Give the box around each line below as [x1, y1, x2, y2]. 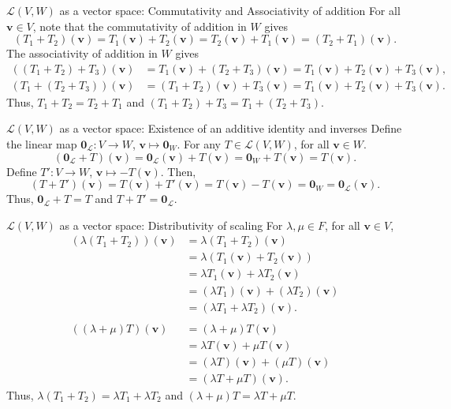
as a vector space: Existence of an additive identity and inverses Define [59, 120, 402, 137]
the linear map [6, 136, 77, 152]
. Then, [160, 163, 196, 179]
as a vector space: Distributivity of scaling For [59, 216, 283, 233]
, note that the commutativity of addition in [32, 17, 247, 34]
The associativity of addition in [6, 45, 158, 62]
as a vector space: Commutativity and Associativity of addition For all [59, 2, 401, 18]
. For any [177, 136, 221, 152]
